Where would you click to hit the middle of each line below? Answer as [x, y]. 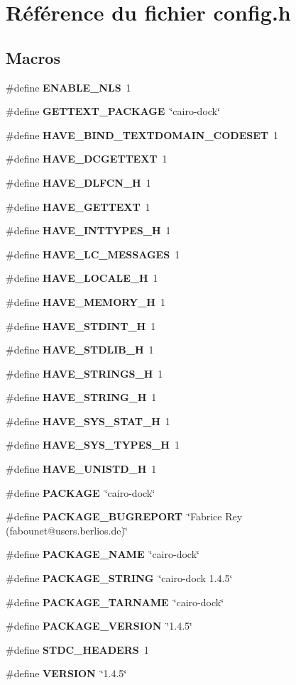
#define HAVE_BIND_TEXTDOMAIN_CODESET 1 [142, 135]
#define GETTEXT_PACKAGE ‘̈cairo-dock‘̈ [113, 111]
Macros [33, 57]
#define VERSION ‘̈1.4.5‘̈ [66, 673]
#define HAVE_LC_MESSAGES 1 [93, 254]
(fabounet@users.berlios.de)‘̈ [67, 530]
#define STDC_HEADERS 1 [77, 649]
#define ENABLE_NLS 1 [68, 87]
